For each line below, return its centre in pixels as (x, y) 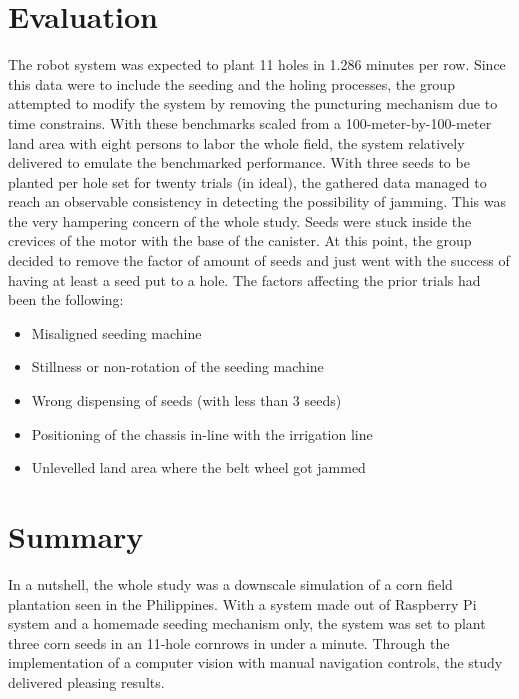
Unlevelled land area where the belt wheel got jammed (198, 467)
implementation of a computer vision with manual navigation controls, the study (255, 662)
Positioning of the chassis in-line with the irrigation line (202, 433)
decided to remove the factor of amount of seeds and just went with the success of (259, 260)
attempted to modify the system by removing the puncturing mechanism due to (253, 103)
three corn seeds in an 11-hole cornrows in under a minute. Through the (229, 642)
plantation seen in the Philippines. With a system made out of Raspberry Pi (242, 603)
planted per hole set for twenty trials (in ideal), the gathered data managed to (247, 181)
